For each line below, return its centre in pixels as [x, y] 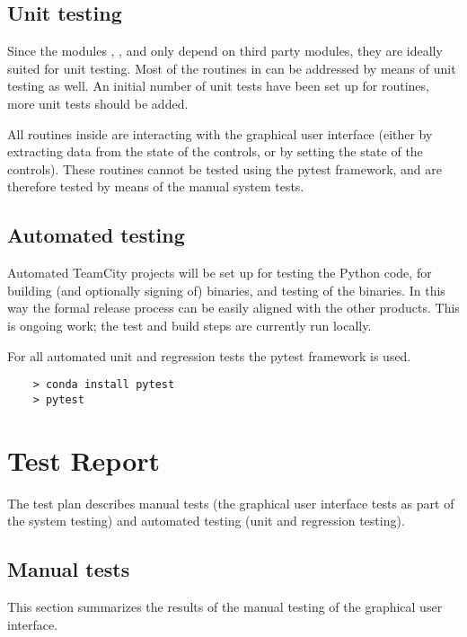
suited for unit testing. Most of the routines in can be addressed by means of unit [232, 68]
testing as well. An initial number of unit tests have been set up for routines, [218, 86]
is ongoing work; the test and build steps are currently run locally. [189, 325]
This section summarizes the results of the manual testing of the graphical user [225, 606]
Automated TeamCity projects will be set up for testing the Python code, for [220, 273]
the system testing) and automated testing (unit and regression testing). [206, 521]
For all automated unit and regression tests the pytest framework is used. [209, 355]
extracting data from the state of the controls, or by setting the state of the [215, 151]
